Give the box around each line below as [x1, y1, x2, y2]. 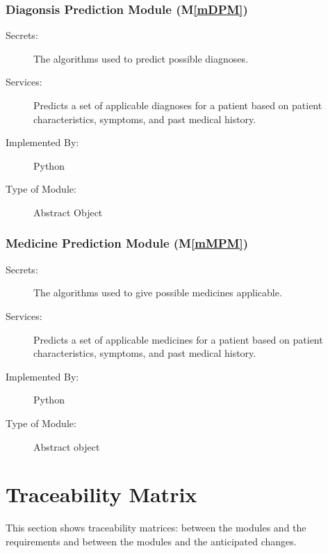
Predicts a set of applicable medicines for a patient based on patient [33, 332, 323, 346]
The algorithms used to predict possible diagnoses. [33, 51, 248, 65]
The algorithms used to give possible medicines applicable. [33, 285, 282, 300]
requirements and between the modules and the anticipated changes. [6, 534, 297, 548]
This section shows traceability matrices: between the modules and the [6, 520, 306, 535]
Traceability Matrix [6, 480, 197, 508]
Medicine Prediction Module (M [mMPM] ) [6, 234, 249, 252]
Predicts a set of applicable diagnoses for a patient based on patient [33, 98, 322, 112]
